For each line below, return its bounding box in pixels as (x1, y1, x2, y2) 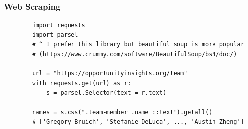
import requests (32, 22, 85, 29)
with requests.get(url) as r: (32, 79, 131, 87)
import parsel (32, 31, 78, 38)
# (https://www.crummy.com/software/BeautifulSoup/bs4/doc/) (32, 51, 237, 58)
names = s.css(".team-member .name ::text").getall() (32, 108, 213, 116)
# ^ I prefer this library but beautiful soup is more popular (32, 41, 244, 48)
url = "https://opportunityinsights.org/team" (32, 70, 188, 77)
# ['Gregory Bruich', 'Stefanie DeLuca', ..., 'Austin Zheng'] (32, 118, 244, 126)
